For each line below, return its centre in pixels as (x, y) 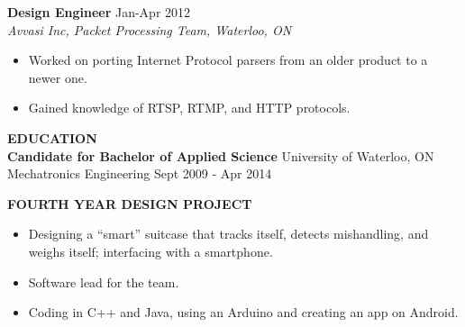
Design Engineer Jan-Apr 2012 (99, 12)
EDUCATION (52, 137)
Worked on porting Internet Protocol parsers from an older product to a (228, 60)
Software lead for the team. (104, 282)
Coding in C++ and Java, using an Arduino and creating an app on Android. (243, 312)
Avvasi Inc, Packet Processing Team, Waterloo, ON (150, 29)
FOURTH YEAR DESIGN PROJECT (130, 203)
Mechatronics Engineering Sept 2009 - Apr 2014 (140, 173)
